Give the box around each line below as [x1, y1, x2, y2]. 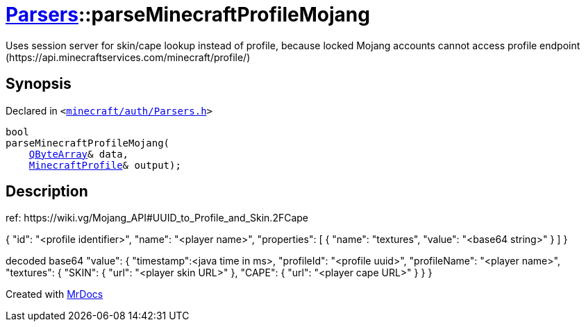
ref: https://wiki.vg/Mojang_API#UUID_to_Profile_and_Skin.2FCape [6, 212, 309, 224]
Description [6, 183, 88, 201]
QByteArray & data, [28, 148, 129, 160]
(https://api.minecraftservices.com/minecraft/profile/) [6, 51, 251, 63]
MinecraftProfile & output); [28, 159, 181, 171]
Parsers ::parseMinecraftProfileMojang [6, 3, 370, 26]
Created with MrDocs [6, 288, 103, 301]
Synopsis [6, 75, 72, 93]
